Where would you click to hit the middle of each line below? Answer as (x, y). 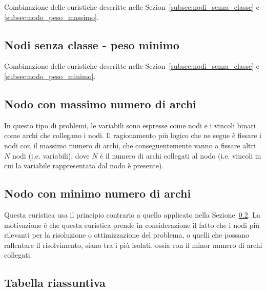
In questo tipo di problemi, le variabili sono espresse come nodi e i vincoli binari (130, 125)
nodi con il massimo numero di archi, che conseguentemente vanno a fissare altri (130, 145)
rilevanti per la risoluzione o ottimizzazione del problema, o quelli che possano (127, 235)
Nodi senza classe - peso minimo (92, 44)
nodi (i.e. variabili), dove (51, 155)
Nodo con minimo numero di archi (98, 193)
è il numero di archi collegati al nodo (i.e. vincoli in (181, 155)
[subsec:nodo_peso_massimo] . (52, 17)
